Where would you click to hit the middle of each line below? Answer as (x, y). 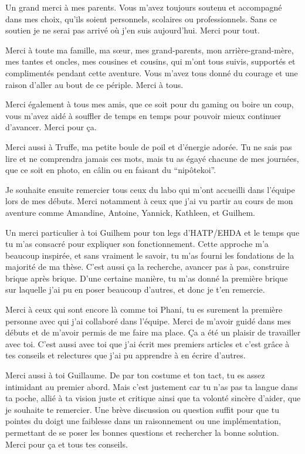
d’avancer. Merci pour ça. (51, 127)
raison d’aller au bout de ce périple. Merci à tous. (94, 84)
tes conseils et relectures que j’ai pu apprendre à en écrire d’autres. (126, 355)
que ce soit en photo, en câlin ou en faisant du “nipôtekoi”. (111, 170)
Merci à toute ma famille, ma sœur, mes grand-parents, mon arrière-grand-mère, (150, 50)
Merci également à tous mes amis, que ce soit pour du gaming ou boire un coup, (150, 104)
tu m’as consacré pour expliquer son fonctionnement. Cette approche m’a (137, 244)
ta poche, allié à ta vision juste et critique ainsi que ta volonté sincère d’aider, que (153, 398)
